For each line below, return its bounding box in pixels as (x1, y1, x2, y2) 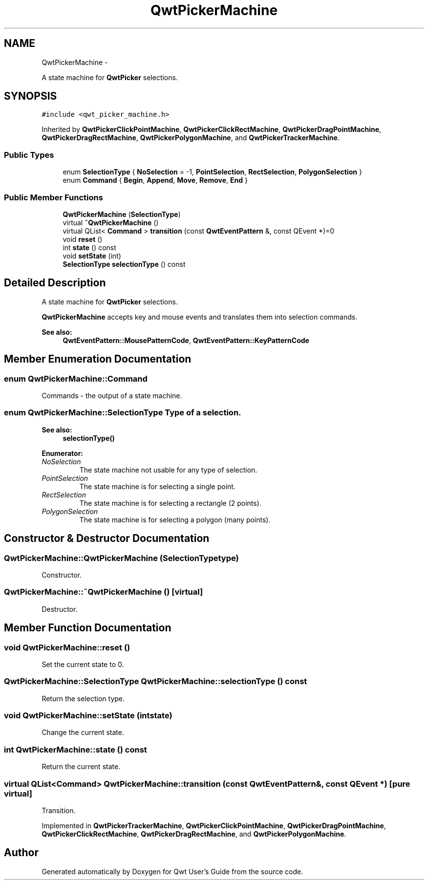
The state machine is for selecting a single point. (79, 482, 235, 491)
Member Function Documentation (4, 622, 171, 634)
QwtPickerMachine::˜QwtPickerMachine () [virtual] (4, 587, 203, 597)
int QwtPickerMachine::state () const (4, 744, 147, 755)
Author (4, 846, 39, 859)
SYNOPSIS (4, 90, 57, 103)
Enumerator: (42, 449, 84, 457)
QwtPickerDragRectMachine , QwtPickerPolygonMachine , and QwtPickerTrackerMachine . (42, 133, 340, 142)
